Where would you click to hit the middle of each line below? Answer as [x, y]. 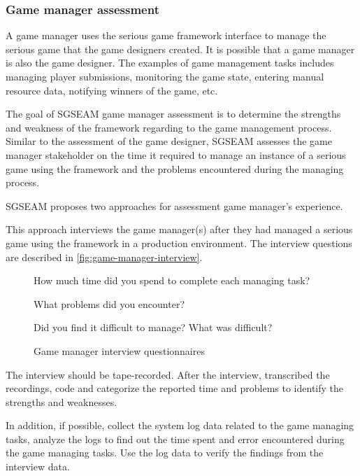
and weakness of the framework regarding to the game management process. [169, 127]
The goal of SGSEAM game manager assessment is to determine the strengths [173, 114]
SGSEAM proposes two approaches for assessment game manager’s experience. [174, 205]
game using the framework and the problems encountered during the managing [175, 168]
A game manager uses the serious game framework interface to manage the [166, 35]
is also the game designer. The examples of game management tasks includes [170, 63]
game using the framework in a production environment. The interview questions [179, 243]
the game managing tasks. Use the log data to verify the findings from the [165, 453]
